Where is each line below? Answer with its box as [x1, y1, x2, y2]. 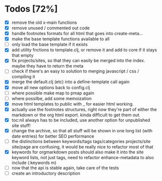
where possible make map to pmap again [11, 90, 94, 96]
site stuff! [11, 123, 31, 128]
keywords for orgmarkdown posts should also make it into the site [11, 149, 144, 155]
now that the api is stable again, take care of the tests [11, 165, 119, 171]
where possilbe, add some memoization [11, 95, 92, 101]
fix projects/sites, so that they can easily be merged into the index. [11, 57, 145, 64]
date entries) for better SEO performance [11, 133, 94, 139]
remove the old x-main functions [11, 19, 77, 25]
